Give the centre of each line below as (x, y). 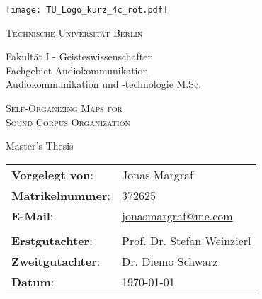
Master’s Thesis (40, 146)
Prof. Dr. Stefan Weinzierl (187, 240)
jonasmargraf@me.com (177, 215)
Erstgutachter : (52, 240)
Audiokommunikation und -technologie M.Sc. (104, 84)
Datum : (33, 281)
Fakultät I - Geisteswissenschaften (80, 56)
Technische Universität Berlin (74, 32)
